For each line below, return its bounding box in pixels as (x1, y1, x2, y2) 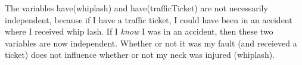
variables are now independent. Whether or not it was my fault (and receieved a (5, 36, 297, 49)
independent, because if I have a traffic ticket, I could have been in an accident (5, 13, 292, 26)
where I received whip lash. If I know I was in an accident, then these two (5, 25, 273, 38)
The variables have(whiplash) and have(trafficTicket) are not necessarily (5, 2, 268, 14)
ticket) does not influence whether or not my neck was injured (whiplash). (5, 48, 275, 61)
